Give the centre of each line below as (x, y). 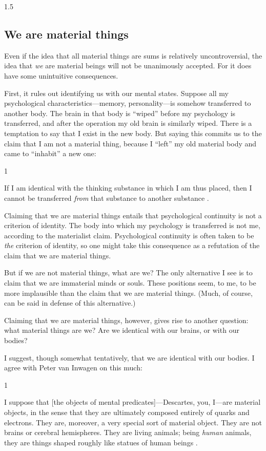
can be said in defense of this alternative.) (70, 303)
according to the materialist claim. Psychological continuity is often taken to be (129, 235)
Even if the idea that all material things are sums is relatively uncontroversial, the (133, 55)
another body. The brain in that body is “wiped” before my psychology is (120, 113)
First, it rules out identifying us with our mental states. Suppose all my (116, 93)
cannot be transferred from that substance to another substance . (107, 198)
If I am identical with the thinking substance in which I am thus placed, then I (128, 188)
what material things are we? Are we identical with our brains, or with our (122, 330)
